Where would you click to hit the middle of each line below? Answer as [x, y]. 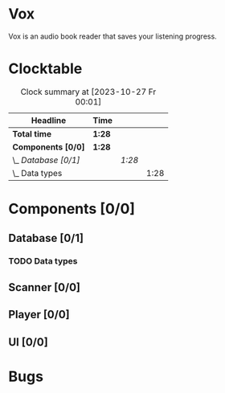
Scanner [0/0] [44, 287]
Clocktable [45, 69]
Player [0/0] [39, 315]
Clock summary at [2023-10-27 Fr [88, 92]
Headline [49, 120]
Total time [32, 133]
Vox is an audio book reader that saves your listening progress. [112, 36]
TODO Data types [43, 261]
